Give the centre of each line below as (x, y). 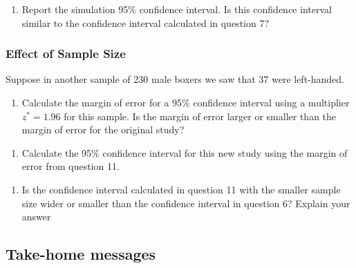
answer (36, 217)
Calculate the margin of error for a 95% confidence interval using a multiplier (186, 102)
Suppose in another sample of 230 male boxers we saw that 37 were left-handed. (175, 79)
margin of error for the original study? (103, 130)
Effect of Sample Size (66, 54)
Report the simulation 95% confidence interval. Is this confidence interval (177, 9)
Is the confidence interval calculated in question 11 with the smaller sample (181, 189)
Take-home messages (81, 254)
